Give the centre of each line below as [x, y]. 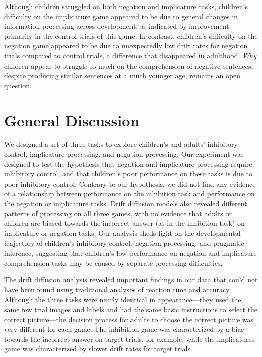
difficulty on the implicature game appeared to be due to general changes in [121, 16]
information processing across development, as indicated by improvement [117, 26]
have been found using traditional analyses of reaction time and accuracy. [118, 289]
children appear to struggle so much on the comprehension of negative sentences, [129, 65]
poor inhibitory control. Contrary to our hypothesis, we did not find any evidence [130, 183]
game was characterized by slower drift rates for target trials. [98, 349]
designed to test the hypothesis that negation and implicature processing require [128, 164]
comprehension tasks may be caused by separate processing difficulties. [113, 262]
